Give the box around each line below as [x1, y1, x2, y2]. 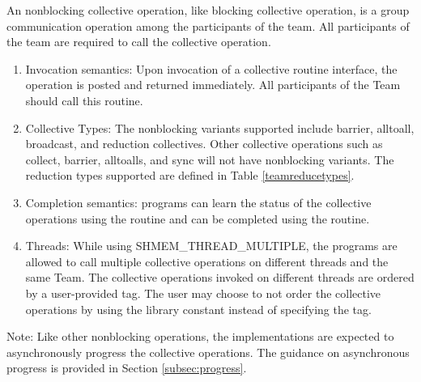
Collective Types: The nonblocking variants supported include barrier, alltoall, [25, 119, 415, 136]
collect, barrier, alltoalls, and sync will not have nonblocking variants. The [25, 151, 394, 168]
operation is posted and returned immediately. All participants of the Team [25, 76, 401, 93]
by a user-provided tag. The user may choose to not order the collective [25, 284, 381, 301]
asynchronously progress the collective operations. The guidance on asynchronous [6, 343, 410, 360]
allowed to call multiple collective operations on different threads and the [25, 253, 389, 270]
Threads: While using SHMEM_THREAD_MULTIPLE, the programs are [25, 237, 398, 254]
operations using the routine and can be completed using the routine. [25, 210, 370, 227]
